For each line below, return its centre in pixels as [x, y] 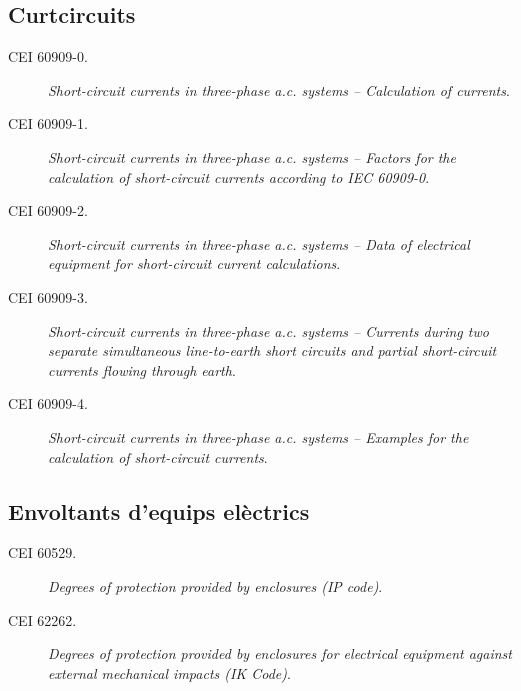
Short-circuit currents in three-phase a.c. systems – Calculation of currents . [279, 89]
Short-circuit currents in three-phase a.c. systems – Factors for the [252, 156]
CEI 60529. [42, 552]
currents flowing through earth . [142, 369]
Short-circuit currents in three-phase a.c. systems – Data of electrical [259, 243]
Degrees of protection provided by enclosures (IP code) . [215, 585]
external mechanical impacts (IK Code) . [169, 672]
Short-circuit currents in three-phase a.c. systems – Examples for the [258, 436]
